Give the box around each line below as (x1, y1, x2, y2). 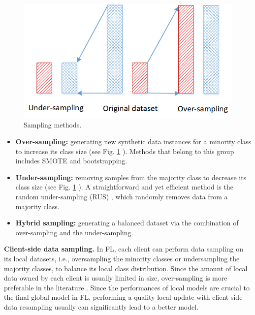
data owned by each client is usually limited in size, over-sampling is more (4, 273, 227, 283)
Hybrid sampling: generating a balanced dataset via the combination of (15, 218, 239, 228)
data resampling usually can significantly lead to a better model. (4, 301, 199, 312)
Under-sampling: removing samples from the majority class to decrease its (15, 172, 247, 182)
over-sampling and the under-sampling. (15, 227, 133, 237)
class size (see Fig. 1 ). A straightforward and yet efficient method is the (15, 182, 233, 192)
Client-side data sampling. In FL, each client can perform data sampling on (4, 244, 244, 254)
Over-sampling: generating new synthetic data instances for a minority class (15, 136, 252, 147)
